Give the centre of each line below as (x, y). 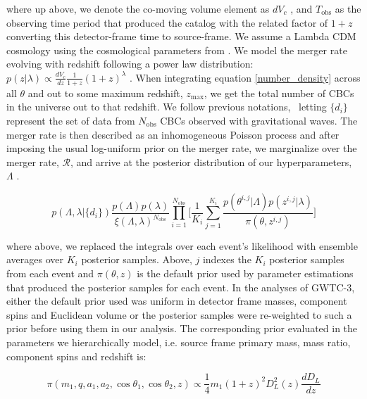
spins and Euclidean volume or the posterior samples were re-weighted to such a (179, 314)
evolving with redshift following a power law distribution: (130, 64)
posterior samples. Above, (137, 259)
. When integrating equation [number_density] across (245, 77)
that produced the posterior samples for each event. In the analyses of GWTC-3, (181, 287)
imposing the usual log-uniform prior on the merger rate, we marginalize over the (182, 148)
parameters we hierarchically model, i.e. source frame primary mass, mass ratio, (179, 342)
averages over (35, 259)
